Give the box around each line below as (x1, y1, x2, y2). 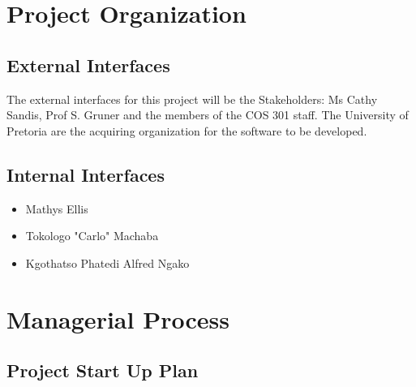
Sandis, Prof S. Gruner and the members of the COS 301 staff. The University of (6, 106, 409, 123)
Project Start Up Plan (6, 358, 199, 383)
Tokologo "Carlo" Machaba (25, 227, 159, 244)
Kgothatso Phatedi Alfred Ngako (25, 254, 190, 271)
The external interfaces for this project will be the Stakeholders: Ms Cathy (6, 90, 378, 107)
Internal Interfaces (6, 161, 165, 187)
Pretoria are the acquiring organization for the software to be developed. (6, 122, 367, 139)
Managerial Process (6, 302, 229, 335)
